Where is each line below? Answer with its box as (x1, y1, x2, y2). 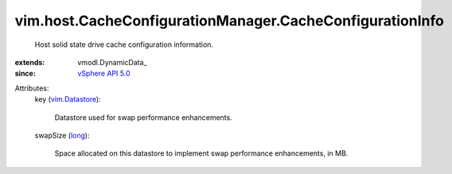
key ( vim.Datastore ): (34, 95, 101, 104)
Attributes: (14, 83, 49, 93)
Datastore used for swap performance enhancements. (54, 112, 232, 122)
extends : (14, 57, 45, 67)
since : (14, 68, 36, 79)
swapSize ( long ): (34, 130, 91, 140)
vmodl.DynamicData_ (77, 57, 147, 67)
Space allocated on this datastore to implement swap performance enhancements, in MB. (54, 149, 349, 158)
